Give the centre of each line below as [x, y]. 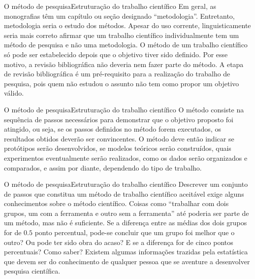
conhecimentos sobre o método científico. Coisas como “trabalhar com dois [116, 203]
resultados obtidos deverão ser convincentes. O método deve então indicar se [119, 138]
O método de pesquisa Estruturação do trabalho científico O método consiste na [124, 109]
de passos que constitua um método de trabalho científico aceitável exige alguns [124, 193]
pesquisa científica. [32, 271]
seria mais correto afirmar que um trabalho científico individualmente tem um [122, 35]
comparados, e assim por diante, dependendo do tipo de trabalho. [103, 167]
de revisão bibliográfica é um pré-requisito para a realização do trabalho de [117, 74]
